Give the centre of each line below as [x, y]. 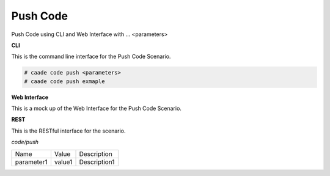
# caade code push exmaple [64, 81]
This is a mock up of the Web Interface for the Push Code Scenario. [96, 108]
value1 [63, 162]
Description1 [97, 162]
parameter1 [31, 162]
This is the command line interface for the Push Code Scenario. [91, 57]
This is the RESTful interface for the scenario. [68, 131]
